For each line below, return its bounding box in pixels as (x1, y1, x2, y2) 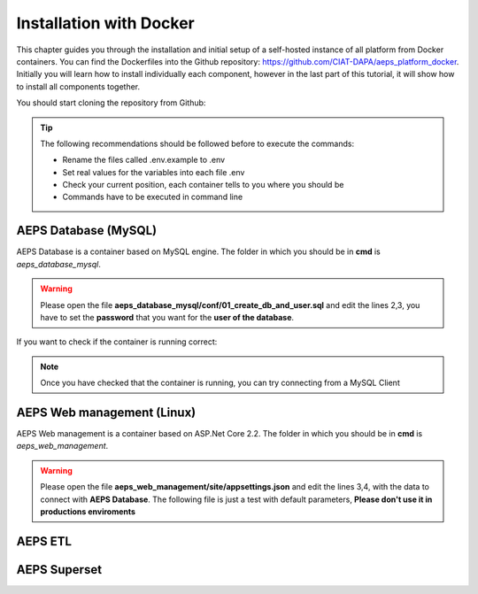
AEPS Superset (16, 562, 102, 577)
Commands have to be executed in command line (62, 191, 243, 203)
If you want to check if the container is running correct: (16, 336, 218, 347)
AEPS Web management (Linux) (16, 405, 197, 420)
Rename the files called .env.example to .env (62, 155, 226, 166)
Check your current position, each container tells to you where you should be (62, 180, 344, 190)
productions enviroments (40, 505, 136, 517)
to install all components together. (16, 81, 141, 92)
